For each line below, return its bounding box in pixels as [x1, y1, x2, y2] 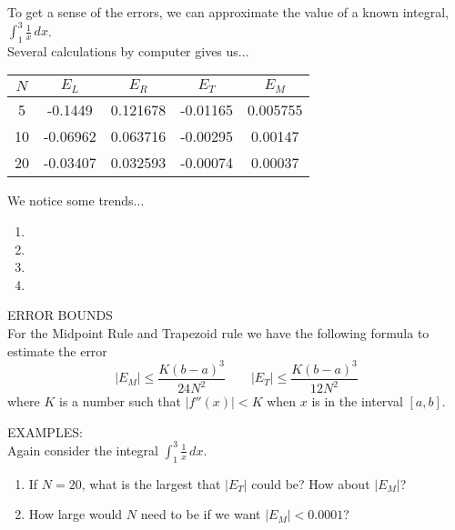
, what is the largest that [81, 474, 221, 493]
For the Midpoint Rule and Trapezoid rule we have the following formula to [7, 323, 430, 342]
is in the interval [311, 392, 403, 411]
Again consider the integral [7, 440, 158, 459]
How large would [28, 505, 123, 524]
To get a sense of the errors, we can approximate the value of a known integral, [7, 3, 449, 21]
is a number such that [59, 392, 182, 411]
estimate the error [7, 341, 107, 360]
